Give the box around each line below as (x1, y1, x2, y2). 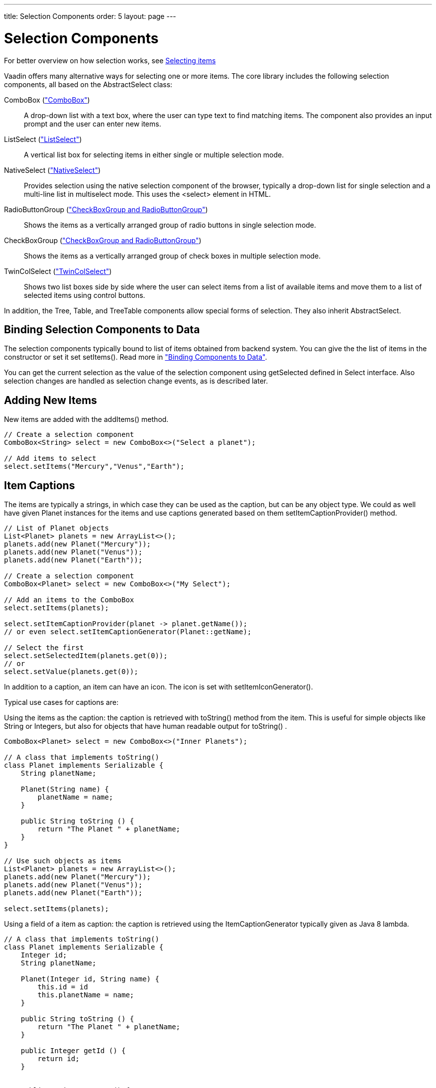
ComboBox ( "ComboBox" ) (4, 95, 90, 104)
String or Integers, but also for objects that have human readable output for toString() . (4, 722, 287, 731)
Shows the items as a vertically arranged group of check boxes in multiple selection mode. (24, 251, 321, 260)
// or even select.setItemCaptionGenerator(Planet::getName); (4, 628, 252, 636)
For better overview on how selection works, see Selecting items (4, 56, 216, 65)
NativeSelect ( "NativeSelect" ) (4, 165, 101, 174)
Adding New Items (4, 394, 97, 407)
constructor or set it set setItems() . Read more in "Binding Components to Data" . (4, 353, 267, 362)
